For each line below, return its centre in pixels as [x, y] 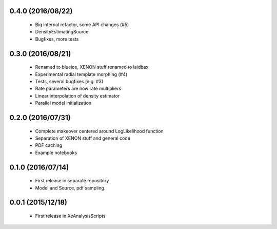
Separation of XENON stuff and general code [83, 138]
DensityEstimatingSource [62, 32]
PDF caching [49, 145]
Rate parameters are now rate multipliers [78, 89]
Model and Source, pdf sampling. [70, 188]
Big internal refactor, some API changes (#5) [82, 25]
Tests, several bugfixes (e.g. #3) [69, 81]
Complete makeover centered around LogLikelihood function [99, 131]
